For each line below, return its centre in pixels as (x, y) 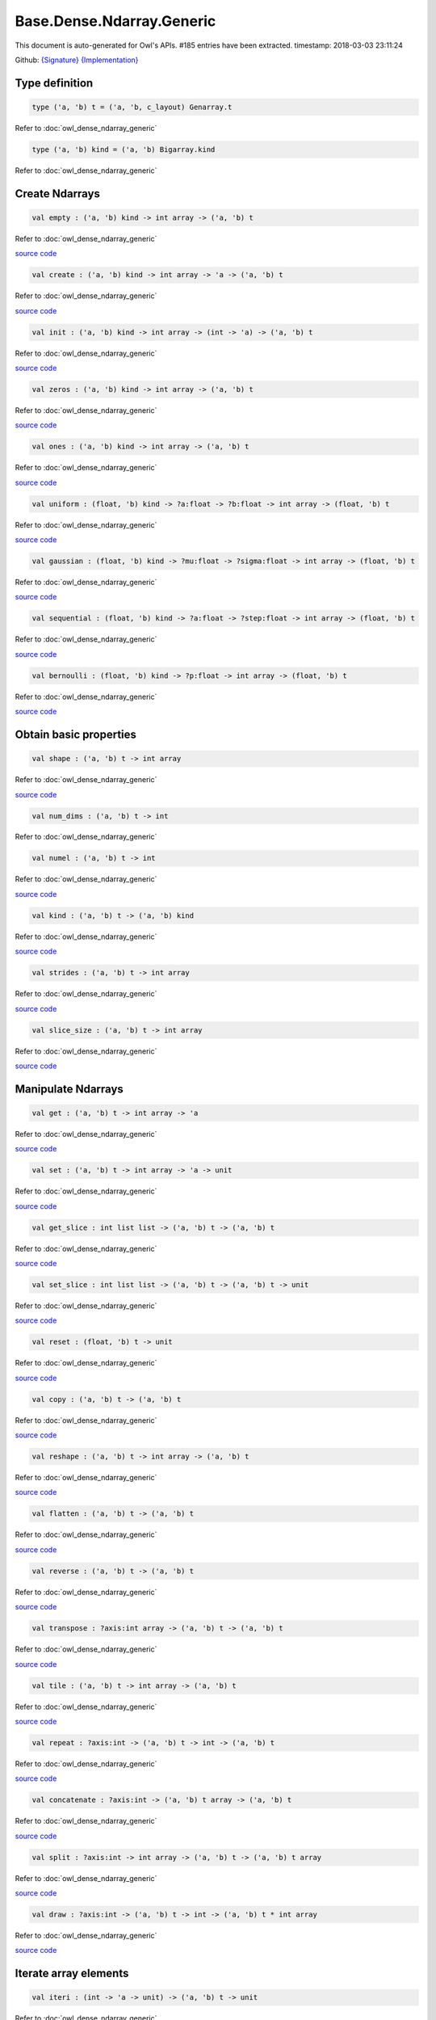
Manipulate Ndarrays (69, 1089)
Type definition (54, 83)
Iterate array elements (72, 1974)
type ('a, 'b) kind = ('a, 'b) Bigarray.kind (124, 149)
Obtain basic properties (76, 734)
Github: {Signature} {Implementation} (77, 60)
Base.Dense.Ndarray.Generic (115, 21)
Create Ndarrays (58, 194)
